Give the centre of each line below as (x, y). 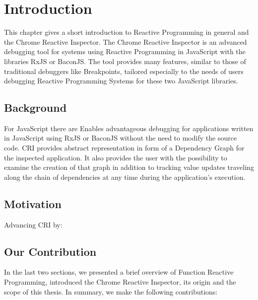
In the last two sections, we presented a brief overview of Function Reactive (119, 272)
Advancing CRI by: (33, 224)
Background (35, 108)
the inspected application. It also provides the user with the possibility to (116, 157)
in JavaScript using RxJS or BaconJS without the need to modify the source (121, 138)
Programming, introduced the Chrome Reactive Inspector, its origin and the (120, 282)
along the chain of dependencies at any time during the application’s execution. (125, 177)
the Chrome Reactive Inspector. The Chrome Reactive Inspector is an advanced (126, 41)
